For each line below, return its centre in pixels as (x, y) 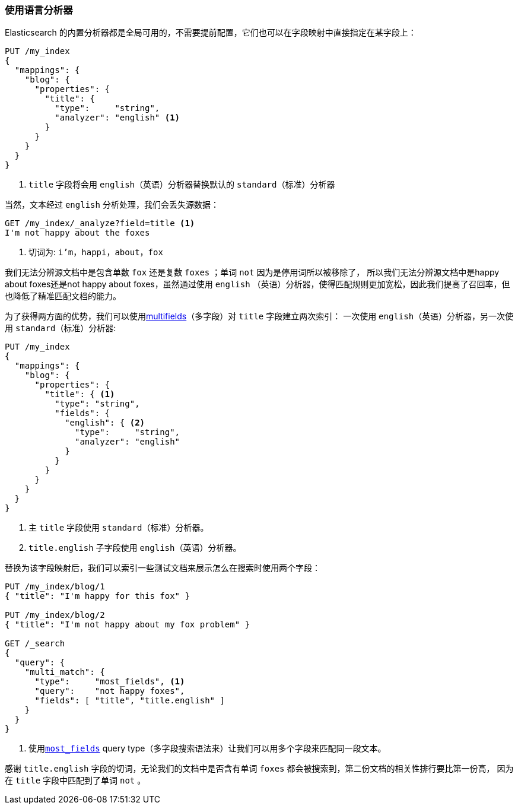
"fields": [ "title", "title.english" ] (130, 701)
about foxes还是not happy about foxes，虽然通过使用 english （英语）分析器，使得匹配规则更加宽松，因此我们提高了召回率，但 (258, 284)
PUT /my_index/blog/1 (55, 587)
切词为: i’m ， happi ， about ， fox (96, 252)
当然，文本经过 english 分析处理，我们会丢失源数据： (112, 205)
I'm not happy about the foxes (77, 233)
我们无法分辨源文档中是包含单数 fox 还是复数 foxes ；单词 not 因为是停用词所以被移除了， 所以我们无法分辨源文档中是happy (252, 272)
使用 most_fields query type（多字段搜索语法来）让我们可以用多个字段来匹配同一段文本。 (207, 748)
